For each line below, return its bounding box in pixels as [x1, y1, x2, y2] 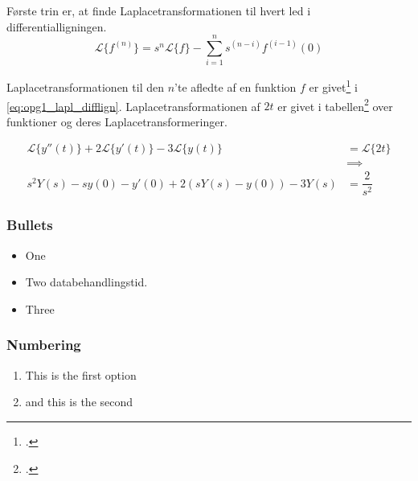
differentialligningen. [6, 18, 107, 35]
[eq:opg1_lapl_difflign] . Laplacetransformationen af [6, 97, 260, 114]
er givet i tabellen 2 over [277, 95, 393, 114]
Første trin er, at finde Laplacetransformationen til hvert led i [6, 2, 311, 18]
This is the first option [25, 366, 137, 383]
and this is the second [25, 393, 133, 410]
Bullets [6, 215, 53, 235]
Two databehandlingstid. [25, 273, 148, 290]
